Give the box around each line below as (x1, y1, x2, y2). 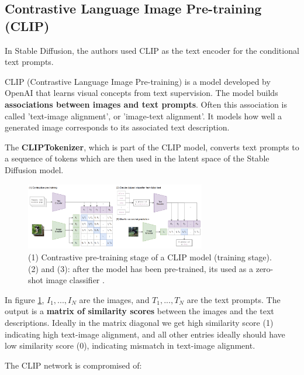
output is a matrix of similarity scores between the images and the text (5, 305, 274, 317)
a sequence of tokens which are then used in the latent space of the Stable (5, 152, 270, 164)
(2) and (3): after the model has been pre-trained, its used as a (28, 262, 254, 274)
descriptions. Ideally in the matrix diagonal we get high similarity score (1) (5, 316, 274, 328)
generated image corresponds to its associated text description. (5, 121, 230, 133)
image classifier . (46, 274, 105, 286)
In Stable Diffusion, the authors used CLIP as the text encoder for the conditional (5, 44, 299, 56)
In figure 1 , (5, 293, 44, 305)
